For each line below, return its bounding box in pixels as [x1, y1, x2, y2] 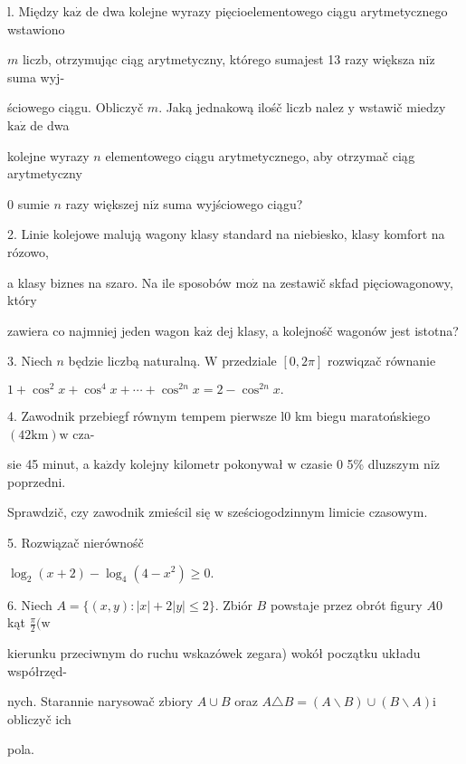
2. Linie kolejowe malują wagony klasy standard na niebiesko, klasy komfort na [7, 224, 445, 244]
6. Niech [7, 595, 52, 614]
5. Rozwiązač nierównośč [7, 532, 144, 551]
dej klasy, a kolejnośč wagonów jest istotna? [216, 320, 459, 339]
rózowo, [7, 242, 49, 261]
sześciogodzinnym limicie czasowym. [227, 502, 428, 521]
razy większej [65, 194, 139, 213]
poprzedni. [7, 472, 66, 491]
